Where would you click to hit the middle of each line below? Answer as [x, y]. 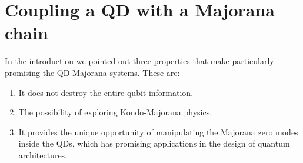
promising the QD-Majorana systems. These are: [92, 72]
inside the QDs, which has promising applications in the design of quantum [154, 143]
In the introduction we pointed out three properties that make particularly [139, 61]
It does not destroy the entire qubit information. [106, 92]
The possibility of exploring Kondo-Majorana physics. [115, 112]
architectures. [43, 154]
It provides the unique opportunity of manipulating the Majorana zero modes [158, 132]
